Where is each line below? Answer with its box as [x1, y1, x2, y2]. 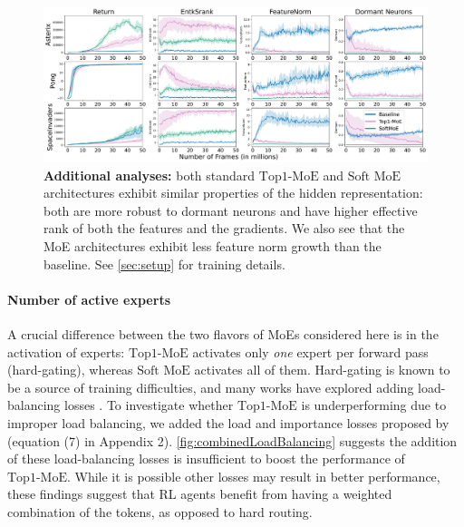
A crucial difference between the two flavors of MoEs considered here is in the [7, 324, 439, 343]
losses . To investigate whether [64, 395, 234, 415]
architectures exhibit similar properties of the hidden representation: [43, 183, 423, 202]
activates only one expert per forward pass [192, 342, 429, 361]
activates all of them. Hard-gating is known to [194, 360, 450, 379]
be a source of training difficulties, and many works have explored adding [7, 377, 414, 396]
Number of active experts [7, 289, 170, 308]
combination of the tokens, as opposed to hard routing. [7, 502, 313, 521]
